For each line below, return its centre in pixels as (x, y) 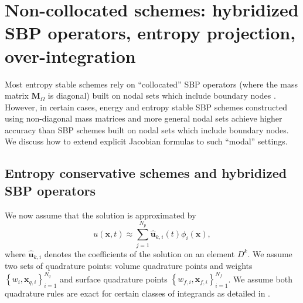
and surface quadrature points (114, 279)
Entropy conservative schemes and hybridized (146, 173)
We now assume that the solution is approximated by (101, 215)
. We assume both (260, 279)
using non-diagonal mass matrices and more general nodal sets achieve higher (144, 118)
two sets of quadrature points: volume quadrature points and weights (129, 266)
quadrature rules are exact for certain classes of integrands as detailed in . (138, 293)
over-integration (70, 55)
